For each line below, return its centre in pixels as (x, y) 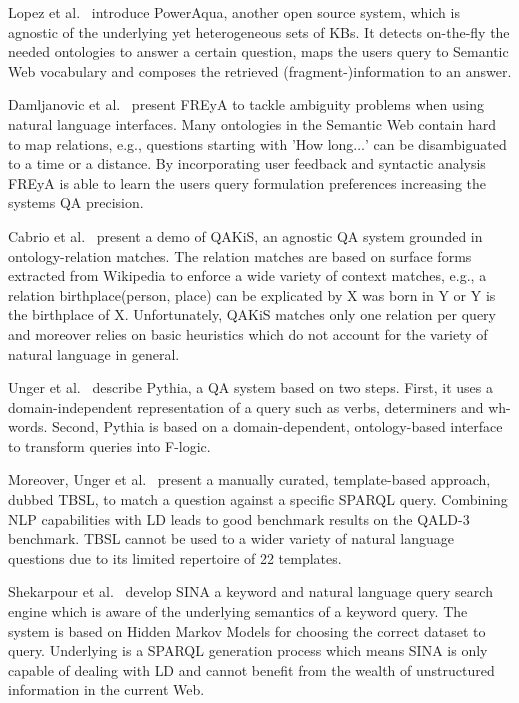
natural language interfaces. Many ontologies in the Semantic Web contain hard (252, 123)
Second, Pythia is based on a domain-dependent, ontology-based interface (277, 426)
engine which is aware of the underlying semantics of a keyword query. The (238, 611)
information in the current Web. (106, 689)
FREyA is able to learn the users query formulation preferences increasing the (247, 182)
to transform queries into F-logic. (109, 445)
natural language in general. (94, 353)
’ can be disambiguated (436, 143)
